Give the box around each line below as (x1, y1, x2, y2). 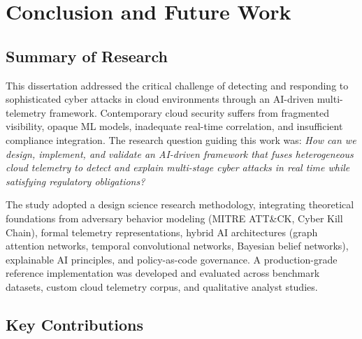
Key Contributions (6, 313, 144, 335)
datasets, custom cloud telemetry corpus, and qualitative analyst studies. (6, 279, 318, 294)
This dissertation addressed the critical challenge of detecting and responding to (6, 78, 349, 92)
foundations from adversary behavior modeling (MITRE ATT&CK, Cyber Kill (6, 210, 343, 225)
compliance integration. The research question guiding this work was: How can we (6, 132, 356, 147)
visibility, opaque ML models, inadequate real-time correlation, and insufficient (6, 119, 343, 134)
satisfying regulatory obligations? (6, 173, 145, 188)
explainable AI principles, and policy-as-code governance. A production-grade (6, 252, 338, 266)
